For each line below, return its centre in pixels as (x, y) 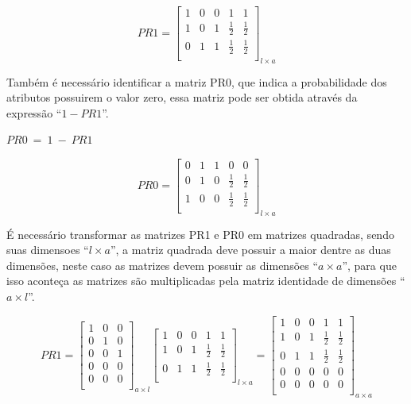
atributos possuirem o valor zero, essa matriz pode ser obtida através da (182, 97)
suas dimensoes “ (48, 250)
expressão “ (34, 112)
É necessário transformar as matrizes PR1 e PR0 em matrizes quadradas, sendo (200, 234)
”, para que (369, 265)
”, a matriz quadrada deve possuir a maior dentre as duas (250, 250)
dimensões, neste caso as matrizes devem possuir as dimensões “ (163, 265)
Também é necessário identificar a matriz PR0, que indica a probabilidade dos (197, 81)
